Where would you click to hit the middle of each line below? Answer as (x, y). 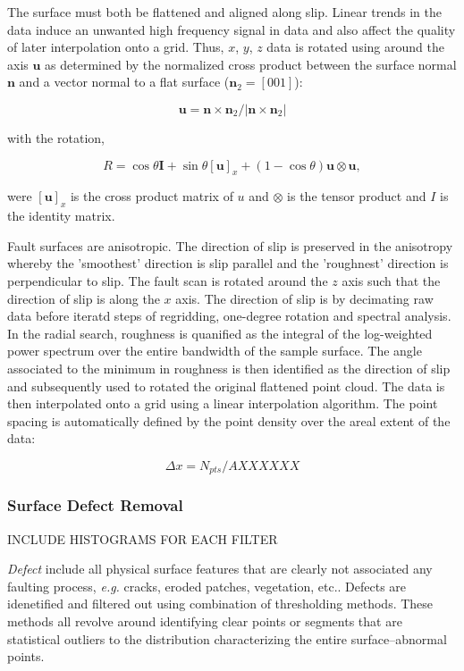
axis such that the (391, 280)
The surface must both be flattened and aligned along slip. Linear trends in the (224, 12)
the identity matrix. (61, 216)
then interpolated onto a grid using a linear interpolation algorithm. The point (223, 403)
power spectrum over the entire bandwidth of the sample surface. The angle (215, 351)
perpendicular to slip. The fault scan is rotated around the (168, 280)
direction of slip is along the (84, 298)
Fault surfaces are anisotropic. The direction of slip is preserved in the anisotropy (230, 245)
